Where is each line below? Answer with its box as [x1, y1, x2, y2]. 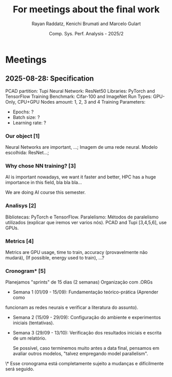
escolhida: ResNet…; [5, 150, 49, 156]
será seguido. [5, 366, 34, 372]
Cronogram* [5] [5, 267, 46, 274]
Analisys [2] [5, 202, 36, 209]
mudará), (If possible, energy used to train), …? [5, 254, 105, 261]
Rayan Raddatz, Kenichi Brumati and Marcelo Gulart [31, 21, 141, 27]
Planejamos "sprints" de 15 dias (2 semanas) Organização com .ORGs [5, 279, 153, 285]
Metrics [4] [5, 237, 34, 245]
